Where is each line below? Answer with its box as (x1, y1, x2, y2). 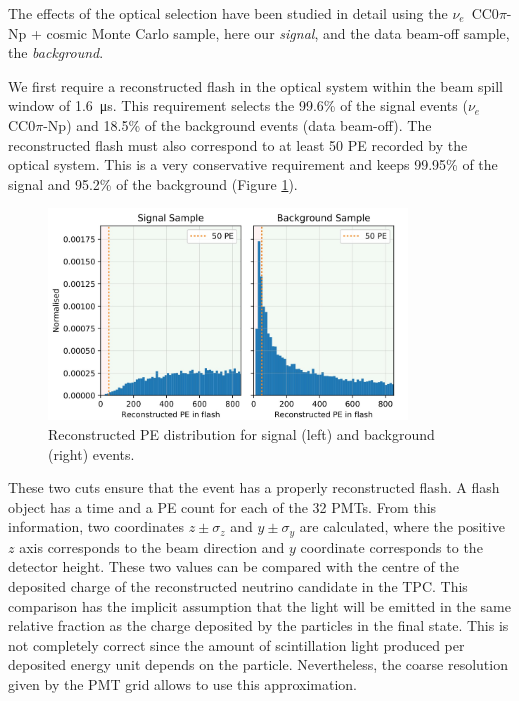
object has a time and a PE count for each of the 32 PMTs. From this (8, 496, 437, 517)
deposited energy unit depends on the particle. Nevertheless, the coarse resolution (8, 654, 508, 675)
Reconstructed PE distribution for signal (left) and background (48, 424, 435, 444)
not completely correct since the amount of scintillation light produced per (8, 634, 465, 655)
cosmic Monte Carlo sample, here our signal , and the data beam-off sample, (46, 22, 510, 43)
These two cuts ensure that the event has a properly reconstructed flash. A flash (8, 477, 500, 498)
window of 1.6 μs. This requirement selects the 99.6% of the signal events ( (8, 95, 468, 116)
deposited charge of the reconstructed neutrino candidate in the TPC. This (8, 576, 468, 597)
